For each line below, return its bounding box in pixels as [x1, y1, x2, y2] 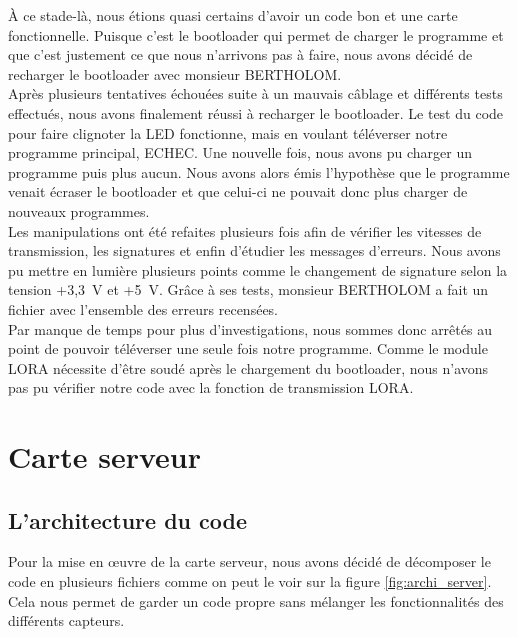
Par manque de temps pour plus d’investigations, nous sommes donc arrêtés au [8, 318, 492, 339]
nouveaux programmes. [8, 200, 150, 221]
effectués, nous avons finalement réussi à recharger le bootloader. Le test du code [8, 102, 504, 123]
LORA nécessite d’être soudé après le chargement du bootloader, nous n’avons [8, 357, 489, 378]
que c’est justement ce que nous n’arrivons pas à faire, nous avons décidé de [8, 44, 473, 65]
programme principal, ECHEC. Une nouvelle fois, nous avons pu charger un [8, 142, 473, 163]
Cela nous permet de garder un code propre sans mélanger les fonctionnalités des [8, 590, 504, 611]
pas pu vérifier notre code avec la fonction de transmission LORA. [8, 377, 414, 398]
